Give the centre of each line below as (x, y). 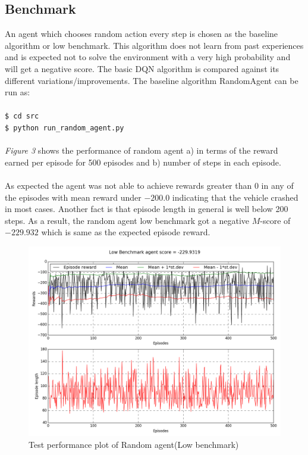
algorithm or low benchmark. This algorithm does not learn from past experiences (154, 45)
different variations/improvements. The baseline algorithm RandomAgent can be (152, 80)
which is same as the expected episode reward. (126, 232)
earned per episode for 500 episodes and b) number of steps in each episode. (143, 162)
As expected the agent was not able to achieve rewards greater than (128, 186)
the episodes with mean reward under (73, 197)
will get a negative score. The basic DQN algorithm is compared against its (142, 68)
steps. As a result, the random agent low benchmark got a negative (127, 220)
